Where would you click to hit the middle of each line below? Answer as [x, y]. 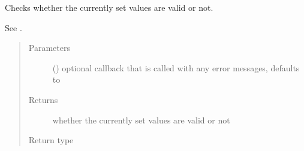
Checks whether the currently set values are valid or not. [109, 7]
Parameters [49, 48]
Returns [43, 99]
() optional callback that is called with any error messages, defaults [176, 67]
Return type [51, 140]
